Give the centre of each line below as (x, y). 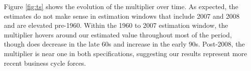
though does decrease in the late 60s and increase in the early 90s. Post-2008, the (125, 44)
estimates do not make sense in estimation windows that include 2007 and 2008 (122, 16)
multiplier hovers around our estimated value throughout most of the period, (118, 34)
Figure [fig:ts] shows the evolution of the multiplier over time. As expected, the (121, 6)
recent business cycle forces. (45, 63)
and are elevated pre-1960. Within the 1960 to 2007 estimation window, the (116, 25)
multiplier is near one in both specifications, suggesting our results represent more (125, 53)
